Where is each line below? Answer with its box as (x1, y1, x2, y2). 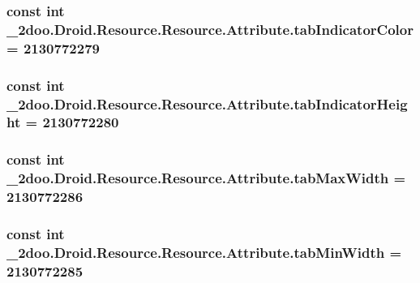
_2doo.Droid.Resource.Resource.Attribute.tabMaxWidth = (6, 168, 406, 188)
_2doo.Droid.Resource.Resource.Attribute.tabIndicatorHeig (6, 93, 408, 114)
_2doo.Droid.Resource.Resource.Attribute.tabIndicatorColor (6, 19, 414, 39)
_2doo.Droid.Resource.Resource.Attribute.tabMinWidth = (6, 242, 402, 262)
